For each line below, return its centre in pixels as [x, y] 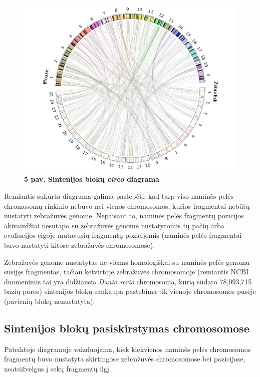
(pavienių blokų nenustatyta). [50, 301]
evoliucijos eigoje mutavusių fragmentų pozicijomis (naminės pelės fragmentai [123, 235]
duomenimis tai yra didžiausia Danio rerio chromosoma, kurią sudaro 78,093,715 [128, 281]
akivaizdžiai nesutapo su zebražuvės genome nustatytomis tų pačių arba [114, 225]
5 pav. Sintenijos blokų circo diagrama [92, 179]
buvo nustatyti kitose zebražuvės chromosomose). [80, 245]
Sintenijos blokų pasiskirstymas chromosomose [127, 328]
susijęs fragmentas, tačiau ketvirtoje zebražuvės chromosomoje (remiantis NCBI [126, 272]
